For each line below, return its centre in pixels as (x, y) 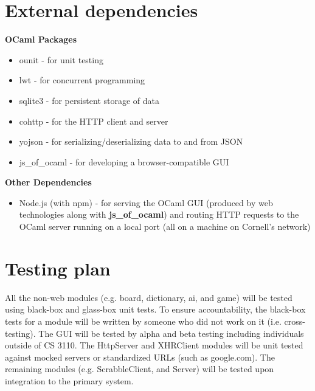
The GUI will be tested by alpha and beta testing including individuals (171, 333)
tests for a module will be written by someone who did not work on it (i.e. (143, 321)
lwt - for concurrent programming (82, 80)
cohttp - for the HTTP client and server (94, 121)
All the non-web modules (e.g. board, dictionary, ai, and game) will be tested (149, 297)
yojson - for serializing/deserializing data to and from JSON (131, 141)
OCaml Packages (41, 39)
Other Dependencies (48, 182)
